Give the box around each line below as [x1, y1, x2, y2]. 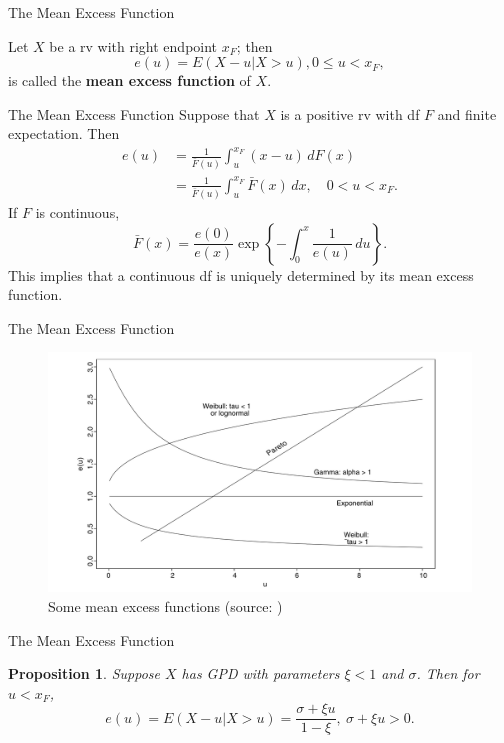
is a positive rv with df [280, 103, 420, 124]
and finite [437, 103, 497, 124]
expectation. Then [8, 123, 120, 144]
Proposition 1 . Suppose [8, 663, 160, 684]
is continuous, [35, 201, 120, 222]
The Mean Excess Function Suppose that [8, 103, 260, 124]
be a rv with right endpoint [49, 35, 218, 56]
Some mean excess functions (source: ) [48, 596, 283, 617]
